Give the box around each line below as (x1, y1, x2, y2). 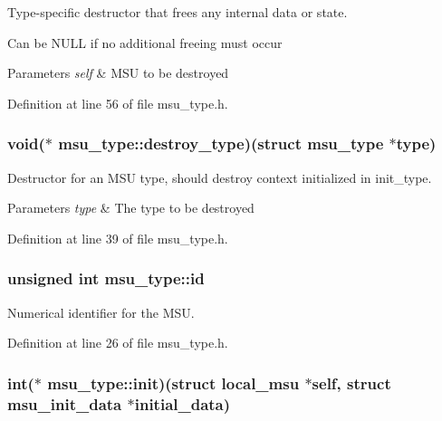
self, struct (312, 371, 391, 394)
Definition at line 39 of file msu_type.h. (7, 228, 228, 247)
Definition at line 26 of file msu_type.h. (7, 333, 228, 352)
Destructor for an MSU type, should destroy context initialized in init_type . (7, 167, 432, 187)
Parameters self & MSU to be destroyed (7, 63, 229, 82)
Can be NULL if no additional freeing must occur (7, 33, 283, 52)
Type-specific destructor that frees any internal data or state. (7, 3, 348, 21)
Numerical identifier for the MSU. (7, 302, 195, 321)
